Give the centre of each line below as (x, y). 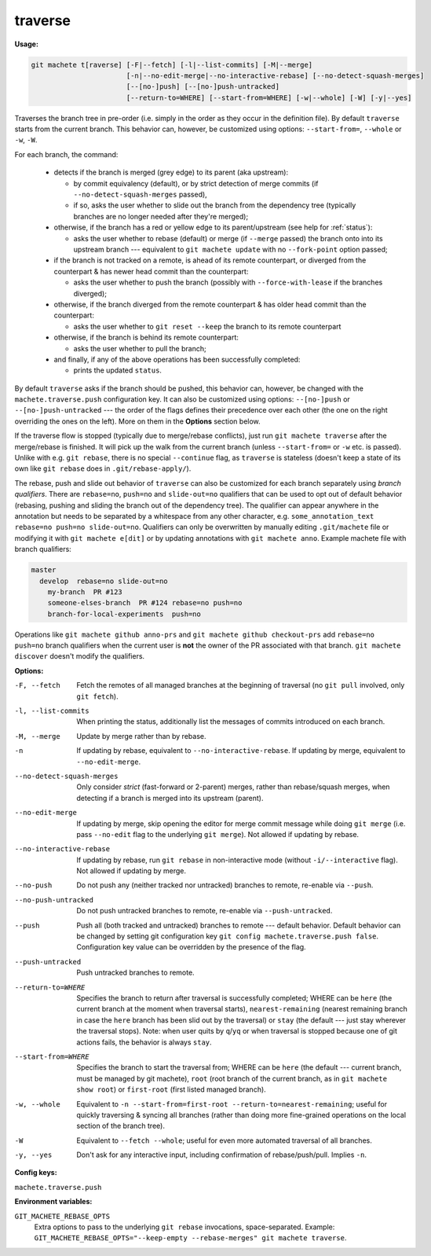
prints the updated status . (118, 370)
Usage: (27, 44)
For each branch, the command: (66, 154)
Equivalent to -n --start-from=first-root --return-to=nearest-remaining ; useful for (232, 1104)
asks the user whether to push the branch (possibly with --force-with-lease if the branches (228, 282)
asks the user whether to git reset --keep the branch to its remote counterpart (207, 326)
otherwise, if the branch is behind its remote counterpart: (146, 337)
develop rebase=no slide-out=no (104, 581)
